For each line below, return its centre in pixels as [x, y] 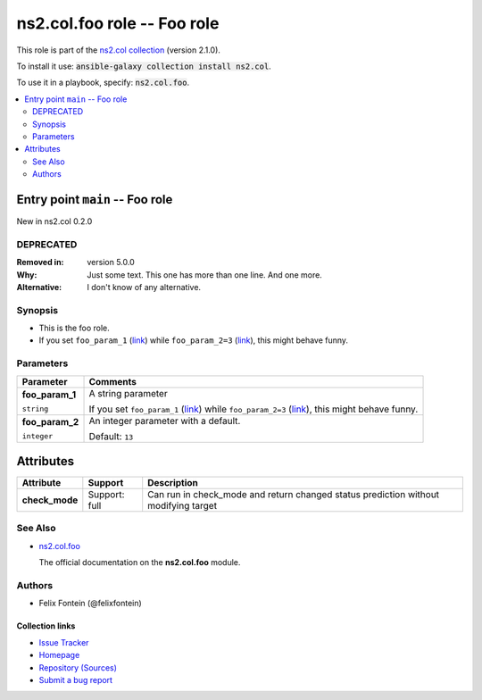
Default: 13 [111, 436]
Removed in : [40, 262]
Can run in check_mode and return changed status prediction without [294, 495]
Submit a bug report [76, 679]
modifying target [183, 506]
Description [173, 483]
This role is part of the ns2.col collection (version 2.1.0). [118, 50]
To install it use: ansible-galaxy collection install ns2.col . [144, 66]
